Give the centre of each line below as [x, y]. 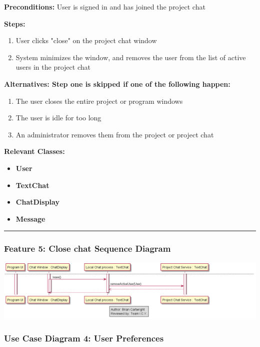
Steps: [15, 23]
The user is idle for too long [58, 118]
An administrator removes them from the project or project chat [115, 134]
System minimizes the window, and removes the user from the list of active [131, 57]
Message [30, 218]
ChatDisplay [37, 202]
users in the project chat [53, 67]
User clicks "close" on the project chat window [86, 40]
